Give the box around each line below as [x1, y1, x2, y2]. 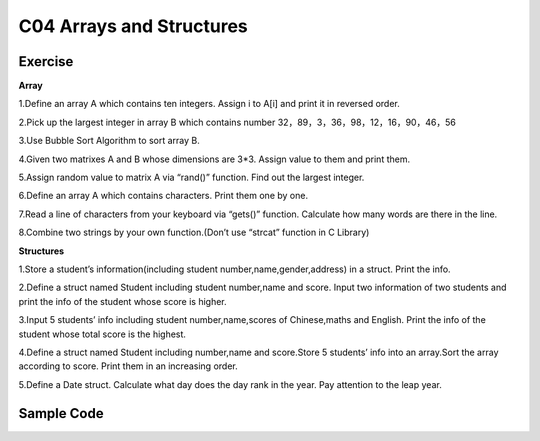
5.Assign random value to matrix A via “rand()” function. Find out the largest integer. [18, 171, 365, 184]
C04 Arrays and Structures [18, 15, 249, 37]
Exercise [18, 53, 74, 70]
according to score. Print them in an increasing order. [18, 360, 239, 372]
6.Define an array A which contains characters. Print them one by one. [18, 190, 309, 202]
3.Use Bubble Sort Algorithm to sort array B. [18, 135, 200, 147]
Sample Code [18, 405, 104, 422]
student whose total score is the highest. [18, 328, 187, 340]
